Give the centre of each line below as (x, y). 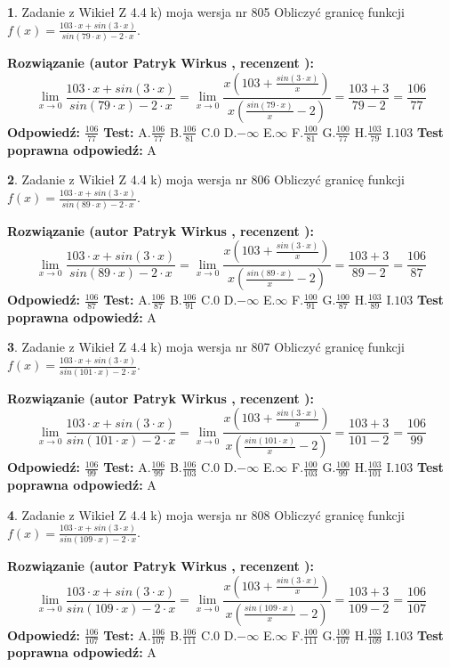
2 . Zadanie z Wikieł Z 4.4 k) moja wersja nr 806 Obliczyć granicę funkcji (206, 179)
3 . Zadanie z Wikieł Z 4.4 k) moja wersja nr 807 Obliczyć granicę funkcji (206, 347)
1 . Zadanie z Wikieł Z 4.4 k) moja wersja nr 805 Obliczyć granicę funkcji (206, 12)
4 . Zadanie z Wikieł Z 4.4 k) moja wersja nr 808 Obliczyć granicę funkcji (206, 514)
